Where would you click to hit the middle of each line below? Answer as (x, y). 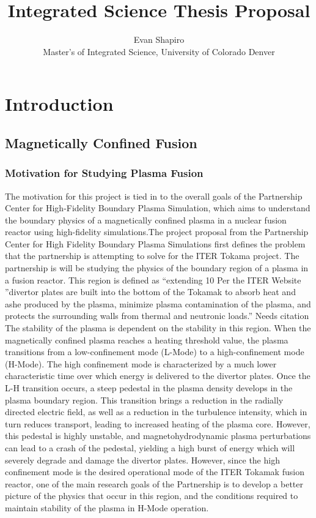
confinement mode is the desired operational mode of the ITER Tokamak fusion (155, 472)
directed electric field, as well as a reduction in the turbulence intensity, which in (156, 412)
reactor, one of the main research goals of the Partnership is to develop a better (154, 483)
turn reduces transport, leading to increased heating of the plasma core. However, (158, 423)
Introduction (59, 104)
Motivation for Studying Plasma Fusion (104, 173)
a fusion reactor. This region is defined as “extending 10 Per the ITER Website (153, 280)
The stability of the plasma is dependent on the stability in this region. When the (158, 328)
